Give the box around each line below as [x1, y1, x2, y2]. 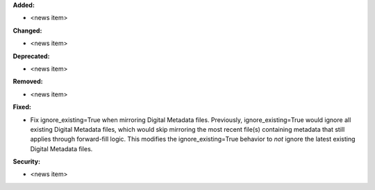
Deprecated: [12, 52, 50, 60]
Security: [12, 157, 41, 166]
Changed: [12, 26, 42, 35]
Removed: [12, 77, 43, 86]
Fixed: [12, 103, 31, 111]
